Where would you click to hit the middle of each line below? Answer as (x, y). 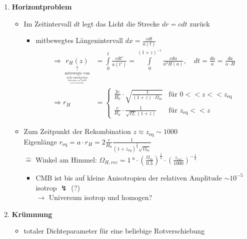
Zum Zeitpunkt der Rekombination (77, 131)
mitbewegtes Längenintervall (79, 40)
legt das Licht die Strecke (121, 23)
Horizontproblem (42, 6)
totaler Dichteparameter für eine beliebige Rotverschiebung (114, 231)
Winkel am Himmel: (66, 159)
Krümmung (32, 214)
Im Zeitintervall (47, 23)
